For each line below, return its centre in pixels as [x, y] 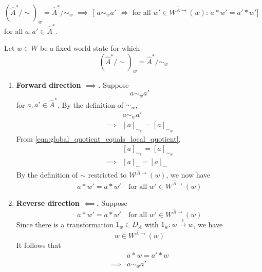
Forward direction [49, 84]
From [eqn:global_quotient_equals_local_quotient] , [98, 138]
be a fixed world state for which [90, 48]
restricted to [107, 175]
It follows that [39, 245]
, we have [208, 224]
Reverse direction [48, 202]
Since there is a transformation [65, 224]
